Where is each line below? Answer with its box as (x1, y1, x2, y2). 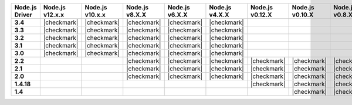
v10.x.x (84, 11, 106, 19)
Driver (14, 11, 32, 19)
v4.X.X (209, 11, 229, 19)
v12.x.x (43, 11, 65, 19)
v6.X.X (167, 11, 188, 19)
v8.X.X (126, 11, 147, 19)
